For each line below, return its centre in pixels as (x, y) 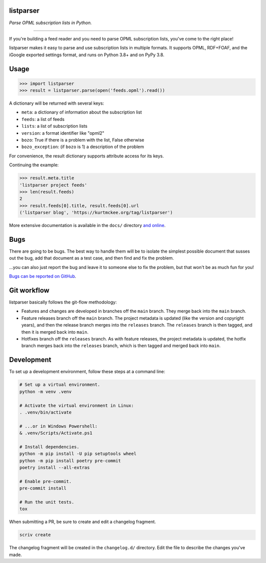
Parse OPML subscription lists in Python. (50, 23)
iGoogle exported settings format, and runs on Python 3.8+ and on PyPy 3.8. (87, 55)
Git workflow (29, 290)
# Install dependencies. (50, 447)
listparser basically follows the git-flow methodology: (63, 302)
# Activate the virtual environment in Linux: (77, 405)
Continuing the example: (34, 165)
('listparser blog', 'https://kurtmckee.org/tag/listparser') (96, 213)
